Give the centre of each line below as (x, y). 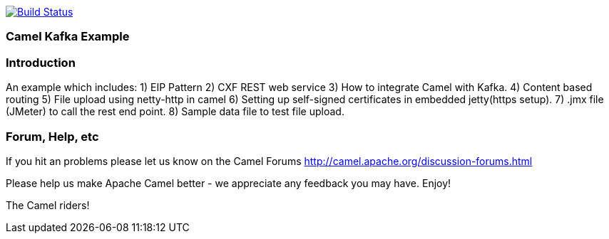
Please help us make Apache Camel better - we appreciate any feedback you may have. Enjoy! (229, 183)
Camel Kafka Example (68, 37)
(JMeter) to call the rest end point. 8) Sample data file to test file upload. (175, 112)
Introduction (41, 62)
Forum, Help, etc (52, 136)
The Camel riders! (48, 205)
